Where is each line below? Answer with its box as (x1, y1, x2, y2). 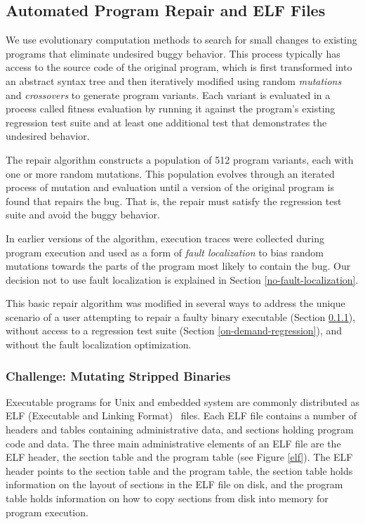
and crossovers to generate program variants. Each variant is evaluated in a (6, 87, 331, 102)
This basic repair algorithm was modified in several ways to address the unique (6, 296, 345, 310)
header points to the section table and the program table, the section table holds (6, 463, 353, 478)
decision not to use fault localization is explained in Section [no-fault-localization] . (6, 272, 359, 287)
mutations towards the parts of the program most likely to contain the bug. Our (6, 258, 351, 273)
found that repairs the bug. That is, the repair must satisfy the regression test (6, 193, 342, 208)
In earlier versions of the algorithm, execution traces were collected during (6, 230, 324, 245)
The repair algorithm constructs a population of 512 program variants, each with (6, 152, 354, 166)
